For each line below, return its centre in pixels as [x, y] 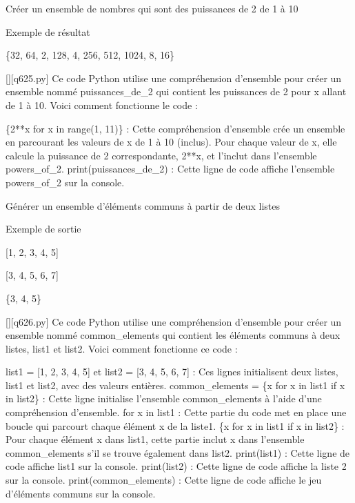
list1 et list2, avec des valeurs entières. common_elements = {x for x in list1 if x [175, 385]
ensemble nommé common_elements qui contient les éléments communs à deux [173, 335]
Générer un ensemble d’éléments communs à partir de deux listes [143, 205]
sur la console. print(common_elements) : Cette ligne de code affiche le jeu [164, 480]
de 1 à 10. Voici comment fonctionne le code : [102, 105]
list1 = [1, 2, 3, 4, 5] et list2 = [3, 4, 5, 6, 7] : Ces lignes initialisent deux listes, [172, 372]
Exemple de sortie [43, 229]
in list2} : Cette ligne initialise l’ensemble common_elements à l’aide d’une [164, 398]
